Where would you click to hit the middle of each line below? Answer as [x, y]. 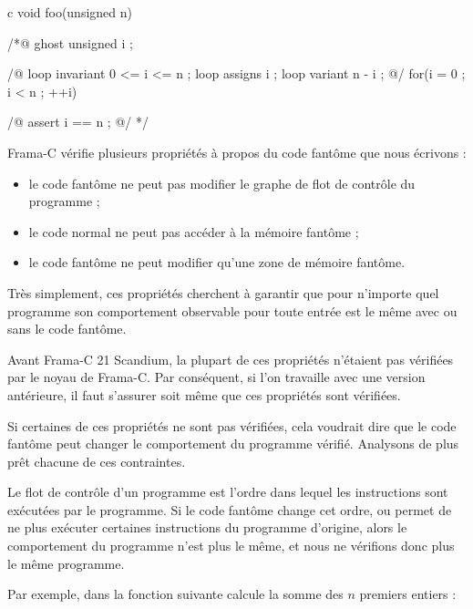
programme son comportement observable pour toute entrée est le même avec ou [232, 310]
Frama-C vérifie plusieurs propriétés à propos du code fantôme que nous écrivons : [237, 152]
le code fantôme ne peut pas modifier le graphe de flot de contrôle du [222, 183]
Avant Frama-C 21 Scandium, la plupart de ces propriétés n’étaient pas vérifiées [231, 359]
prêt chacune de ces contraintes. [97, 461]
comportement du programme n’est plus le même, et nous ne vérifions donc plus [231, 546]
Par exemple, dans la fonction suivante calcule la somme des [175, 594]
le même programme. [66, 563]
